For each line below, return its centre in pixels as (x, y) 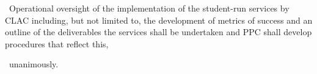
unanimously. (34, 64)
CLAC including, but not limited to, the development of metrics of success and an (159, 20)
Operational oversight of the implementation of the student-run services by (149, 8)
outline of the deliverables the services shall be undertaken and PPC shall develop (158, 32)
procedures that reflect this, (57, 43)
